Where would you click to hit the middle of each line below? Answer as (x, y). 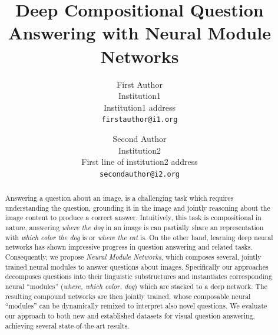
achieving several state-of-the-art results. (67, 325)
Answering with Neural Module (140, 33)
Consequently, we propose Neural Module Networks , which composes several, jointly (133, 257)
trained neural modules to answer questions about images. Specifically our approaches (137, 266)
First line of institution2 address (140, 162)
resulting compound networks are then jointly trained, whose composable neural (128, 296)
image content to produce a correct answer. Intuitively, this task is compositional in (133, 218)
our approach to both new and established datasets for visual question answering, (130, 316)
